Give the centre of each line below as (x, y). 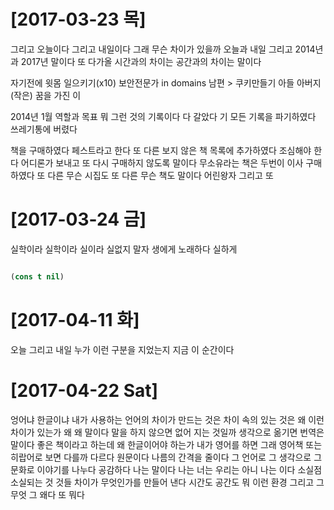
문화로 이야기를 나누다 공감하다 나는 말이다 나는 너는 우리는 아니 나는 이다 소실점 (166, 469)
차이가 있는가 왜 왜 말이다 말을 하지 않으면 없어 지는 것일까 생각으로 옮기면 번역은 (167, 432)
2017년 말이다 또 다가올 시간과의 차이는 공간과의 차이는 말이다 (141, 61)
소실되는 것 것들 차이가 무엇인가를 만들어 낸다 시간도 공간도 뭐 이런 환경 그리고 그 (167, 482)
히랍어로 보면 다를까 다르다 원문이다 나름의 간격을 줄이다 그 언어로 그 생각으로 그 (166, 457)
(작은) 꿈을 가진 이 (46, 95)
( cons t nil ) (37, 276)
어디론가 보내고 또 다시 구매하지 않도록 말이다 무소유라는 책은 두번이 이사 (162, 162)
